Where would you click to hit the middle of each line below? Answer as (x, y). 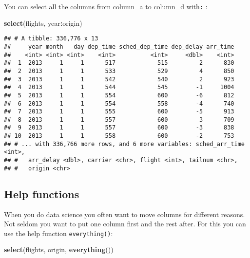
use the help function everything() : (58, 233)
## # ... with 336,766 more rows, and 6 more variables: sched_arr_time (124, 144)
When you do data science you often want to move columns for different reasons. (125, 214)
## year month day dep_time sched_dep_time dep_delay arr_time (119, 46)
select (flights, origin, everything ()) (59, 249)
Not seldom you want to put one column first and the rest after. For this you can (125, 224)
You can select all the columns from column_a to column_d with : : (106, 6)
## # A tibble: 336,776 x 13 (51, 39)
